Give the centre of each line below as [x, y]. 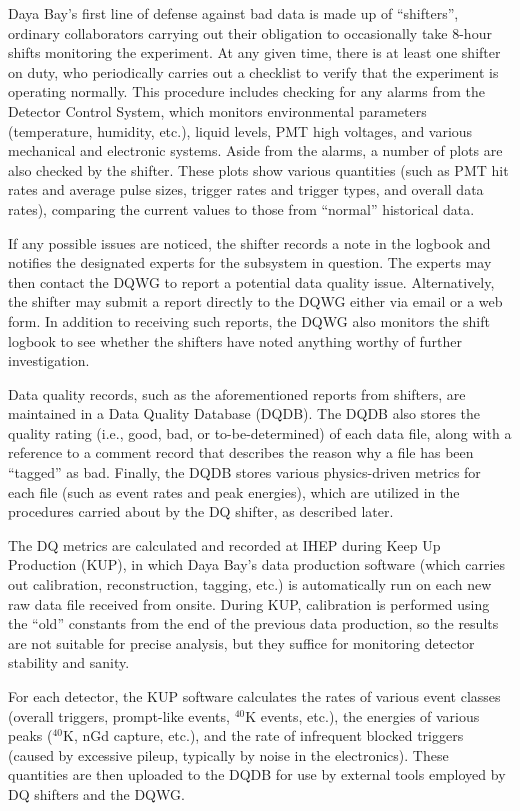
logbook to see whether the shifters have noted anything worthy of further [235, 340]
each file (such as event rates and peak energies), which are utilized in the [234, 491]
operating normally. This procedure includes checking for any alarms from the [246, 91]
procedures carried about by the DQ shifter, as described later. [201, 511]
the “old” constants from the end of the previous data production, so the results [253, 623]
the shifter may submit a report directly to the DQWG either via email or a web [255, 301]
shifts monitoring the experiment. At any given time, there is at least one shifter [254, 52]
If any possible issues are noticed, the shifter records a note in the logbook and [249, 242]
